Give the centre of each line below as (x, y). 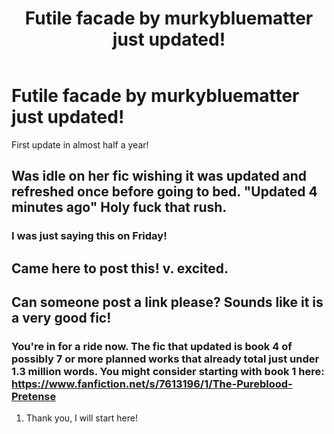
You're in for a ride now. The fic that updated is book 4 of (152, 346)
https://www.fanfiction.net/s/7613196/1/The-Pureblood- (152, 384)
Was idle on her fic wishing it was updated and (159, 176)
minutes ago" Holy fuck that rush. (119, 207)
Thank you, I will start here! (81, 418)
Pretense (34, 396)
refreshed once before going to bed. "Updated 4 (164, 192)
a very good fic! (61, 318)
